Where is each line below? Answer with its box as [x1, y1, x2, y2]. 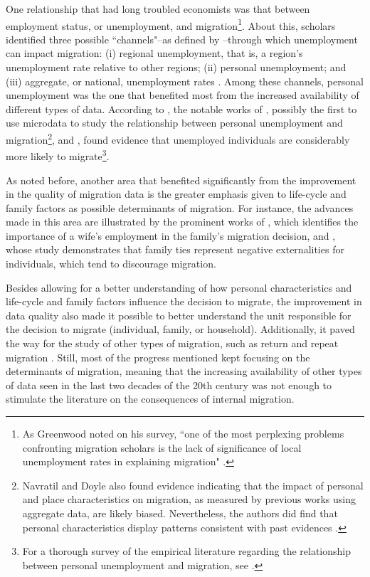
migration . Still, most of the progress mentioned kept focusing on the [6, 349, 310, 364]
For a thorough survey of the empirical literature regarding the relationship [22, 544, 351, 559]
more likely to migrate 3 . [6, 147, 110, 163]
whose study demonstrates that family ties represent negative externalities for [6, 242, 344, 257]
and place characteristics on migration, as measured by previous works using [22, 492, 356, 507]
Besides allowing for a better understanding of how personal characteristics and [6, 280, 352, 295]
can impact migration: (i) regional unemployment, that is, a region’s [6, 46, 303, 60]
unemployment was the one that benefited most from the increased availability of [6, 88, 359, 102]
